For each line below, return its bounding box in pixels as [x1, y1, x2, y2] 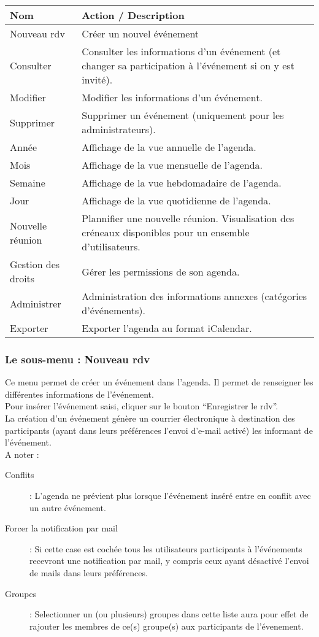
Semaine [10, 176, 45, 190]
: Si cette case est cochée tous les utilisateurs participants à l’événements [29, 542, 302, 555]
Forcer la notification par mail [5, 522, 118, 535]
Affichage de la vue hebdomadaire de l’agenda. [82, 176, 282, 190]
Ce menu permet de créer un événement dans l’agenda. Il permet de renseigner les [5, 376, 313, 388]
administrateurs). [82, 122, 156, 136]
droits [10, 271, 35, 285]
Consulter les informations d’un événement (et [82, 44, 281, 58]
